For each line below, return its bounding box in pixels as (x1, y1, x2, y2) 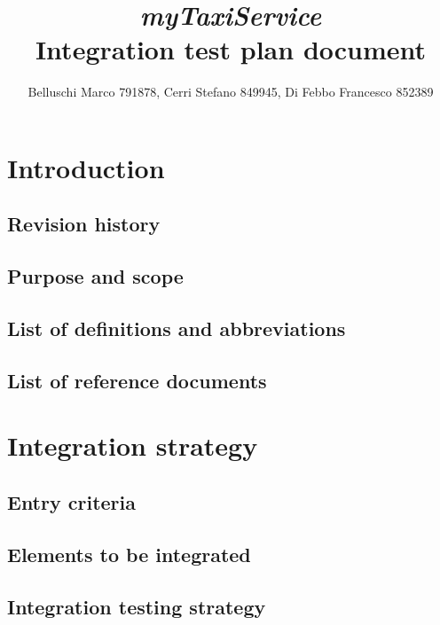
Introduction (7, 149, 165, 185)
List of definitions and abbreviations (7, 315, 346, 342)
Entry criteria (7, 488, 136, 515)
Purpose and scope (7, 262, 184, 290)
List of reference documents (7, 366, 267, 394)
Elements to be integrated (7, 540, 251, 567)
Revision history (7, 210, 161, 238)
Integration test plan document (35, 31, 427, 67)
